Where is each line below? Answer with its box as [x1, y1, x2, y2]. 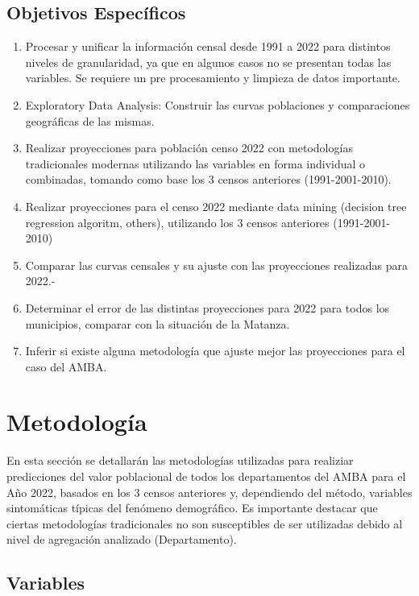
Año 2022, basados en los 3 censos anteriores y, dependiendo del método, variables [6, 483, 413, 500]
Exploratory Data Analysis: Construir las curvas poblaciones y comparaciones [25, 96, 410, 113]
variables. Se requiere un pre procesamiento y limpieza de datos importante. [25, 69, 400, 86]
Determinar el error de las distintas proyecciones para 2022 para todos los [25, 299, 390, 316]
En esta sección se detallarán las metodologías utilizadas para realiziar [6, 452, 354, 469]
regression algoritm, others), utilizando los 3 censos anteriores [25, 213, 330, 230]
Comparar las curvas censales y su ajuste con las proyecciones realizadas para [25, 256, 408, 273]
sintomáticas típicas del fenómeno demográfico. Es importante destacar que [6, 499, 378, 516]
